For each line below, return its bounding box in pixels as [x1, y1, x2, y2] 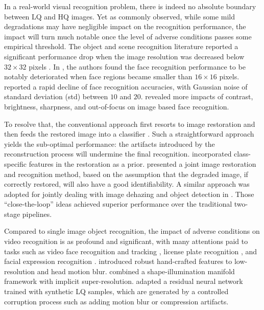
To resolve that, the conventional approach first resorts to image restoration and [4, 118, 255, 129]
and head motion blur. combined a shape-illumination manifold [37, 265, 235, 276]
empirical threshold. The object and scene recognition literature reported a [4, 41, 238, 52]
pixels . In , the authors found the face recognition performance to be [29, 61, 246, 72]
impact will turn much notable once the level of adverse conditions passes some [4, 31, 252, 41]
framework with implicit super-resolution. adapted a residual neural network [4, 276, 243, 286]
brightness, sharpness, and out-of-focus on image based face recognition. [4, 101, 229, 112]
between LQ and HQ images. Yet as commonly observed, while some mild [4, 11, 235, 21]
